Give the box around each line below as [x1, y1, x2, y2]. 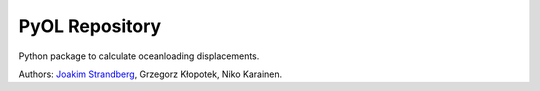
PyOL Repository [18, 15, 162, 37]
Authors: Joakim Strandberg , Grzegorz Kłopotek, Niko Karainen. [18, 68, 283, 80]
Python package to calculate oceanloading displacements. [18, 50, 260, 62]
